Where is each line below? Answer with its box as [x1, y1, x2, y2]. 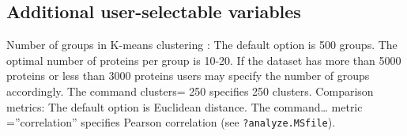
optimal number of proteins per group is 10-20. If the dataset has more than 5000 [6, 51, 401, 68]
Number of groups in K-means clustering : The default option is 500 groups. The [6, 36, 398, 53]
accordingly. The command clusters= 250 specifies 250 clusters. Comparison [6, 82, 374, 99]
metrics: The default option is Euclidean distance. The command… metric [6, 98, 363, 115]
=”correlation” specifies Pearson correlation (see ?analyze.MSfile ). [6, 114, 336, 130]
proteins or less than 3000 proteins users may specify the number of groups [6, 67, 370, 84]
